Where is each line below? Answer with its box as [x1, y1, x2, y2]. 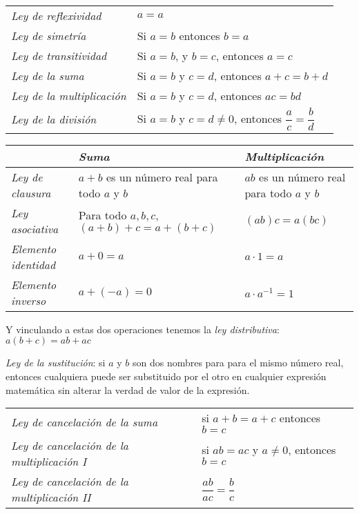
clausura [11, 184, 51, 201]
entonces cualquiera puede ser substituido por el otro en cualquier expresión [6, 368, 327, 383]
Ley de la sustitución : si [6, 355, 106, 370]
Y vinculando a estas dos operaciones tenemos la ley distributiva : [6, 322, 280, 336]
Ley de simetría [11, 28, 86, 43]
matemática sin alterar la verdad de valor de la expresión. [6, 382, 250, 397]
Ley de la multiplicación [11, 88, 126, 103]
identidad [11, 256, 56, 273]
